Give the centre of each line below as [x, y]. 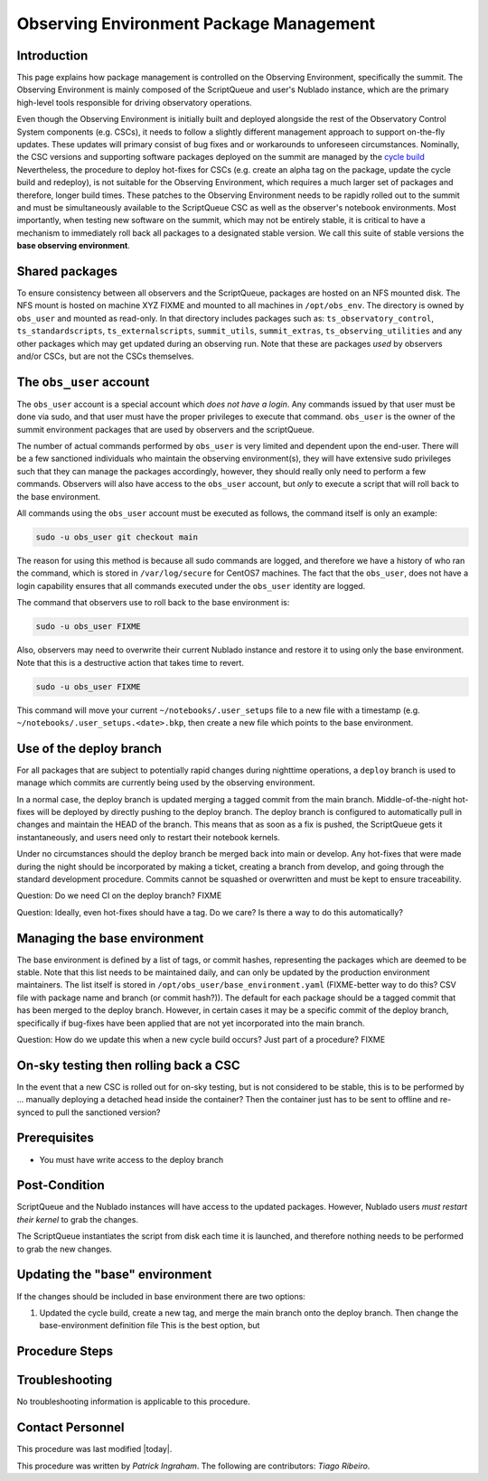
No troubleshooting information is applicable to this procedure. [133, 1401]
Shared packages [67, 271]
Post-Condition [61, 1185]
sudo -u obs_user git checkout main [117, 537]
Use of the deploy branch [89, 749]
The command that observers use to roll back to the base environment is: [153, 603]
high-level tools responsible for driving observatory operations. [134, 102]
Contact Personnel [70, 1428]
